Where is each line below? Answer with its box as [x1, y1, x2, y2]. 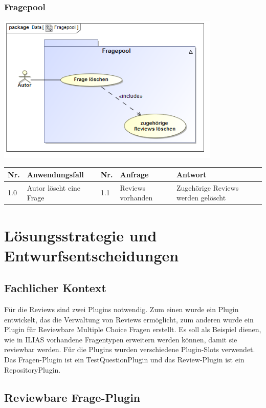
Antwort [176, 169, 207, 179]
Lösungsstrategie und [4, 225, 157, 246]
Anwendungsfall [27, 169, 84, 179]
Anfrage [120, 169, 149, 179]
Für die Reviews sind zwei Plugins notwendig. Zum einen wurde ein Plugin [4, 304, 239, 315]
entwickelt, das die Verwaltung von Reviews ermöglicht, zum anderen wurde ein [4, 314, 254, 324]
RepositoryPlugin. [4, 364, 61, 375]
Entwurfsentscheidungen [4, 244, 179, 266]
